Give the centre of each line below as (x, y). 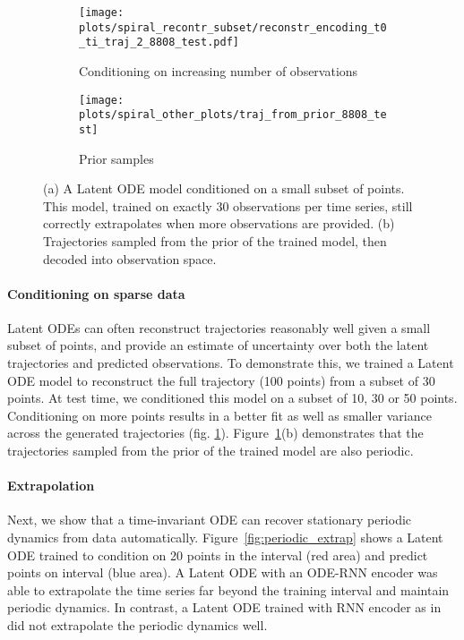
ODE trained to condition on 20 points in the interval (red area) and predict (218, 555)
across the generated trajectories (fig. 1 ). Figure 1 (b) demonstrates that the (215, 433)
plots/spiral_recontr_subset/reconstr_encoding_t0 (233, 27)
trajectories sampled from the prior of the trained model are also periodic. (211, 451)
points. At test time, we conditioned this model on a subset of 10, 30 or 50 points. (232, 398)
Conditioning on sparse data (96, 293)
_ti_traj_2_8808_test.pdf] (159, 43)
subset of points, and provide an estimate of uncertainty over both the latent (218, 345)
